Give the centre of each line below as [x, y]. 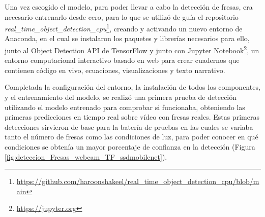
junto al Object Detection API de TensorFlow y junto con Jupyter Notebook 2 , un [132, 49]
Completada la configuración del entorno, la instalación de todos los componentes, [132, 87]
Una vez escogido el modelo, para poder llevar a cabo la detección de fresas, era [129, 7]
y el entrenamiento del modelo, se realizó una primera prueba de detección [121, 97]
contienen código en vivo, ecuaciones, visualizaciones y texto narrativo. [115, 70]
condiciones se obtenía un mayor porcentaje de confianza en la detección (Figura [130, 147]
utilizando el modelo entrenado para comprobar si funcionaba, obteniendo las [125, 107]
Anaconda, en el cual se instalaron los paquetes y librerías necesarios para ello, [127, 38]
